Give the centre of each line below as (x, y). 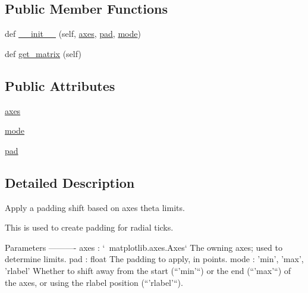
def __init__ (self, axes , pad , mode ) (73, 34)
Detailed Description (70, 182)
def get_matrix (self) (43, 53)
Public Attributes (60, 85)
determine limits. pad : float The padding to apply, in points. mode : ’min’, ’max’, (154, 259)
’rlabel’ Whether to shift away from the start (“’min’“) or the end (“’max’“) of (148, 270)
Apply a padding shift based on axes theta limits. (95, 207)
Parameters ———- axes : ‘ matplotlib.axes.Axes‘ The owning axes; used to (144, 247)
